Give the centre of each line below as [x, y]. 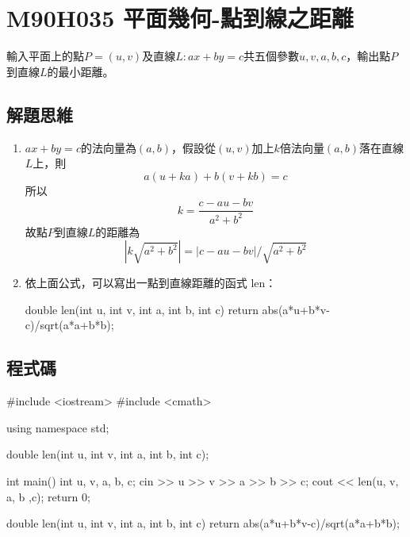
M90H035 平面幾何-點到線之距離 [180, 18]
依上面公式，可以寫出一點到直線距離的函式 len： [151, 283]
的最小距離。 [80, 71]
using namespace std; [58, 427]
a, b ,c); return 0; [48, 496]
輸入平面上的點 [45, 56]
